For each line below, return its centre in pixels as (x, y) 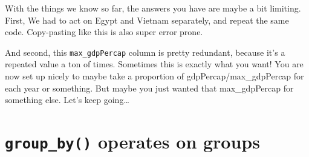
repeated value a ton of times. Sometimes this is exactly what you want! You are (154, 64)
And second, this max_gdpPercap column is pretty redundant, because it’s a (145, 52)
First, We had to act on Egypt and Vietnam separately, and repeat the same (147, 20)
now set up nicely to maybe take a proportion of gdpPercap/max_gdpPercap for (154, 76)
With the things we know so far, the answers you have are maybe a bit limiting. (153, 8)
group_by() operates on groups (132, 141)
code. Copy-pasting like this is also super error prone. (104, 32)
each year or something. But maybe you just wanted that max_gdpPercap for (149, 88)
